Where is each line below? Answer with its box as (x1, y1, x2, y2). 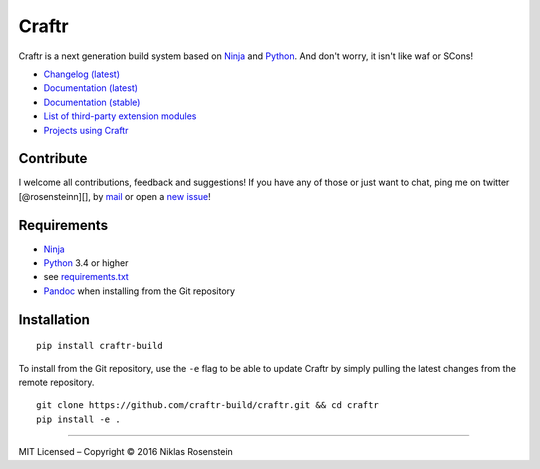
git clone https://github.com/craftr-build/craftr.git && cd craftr (36, 400, 379, 411)
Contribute (18, 150, 88, 167)
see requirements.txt (43, 271, 129, 283)
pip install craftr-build (36, 340, 164, 352)
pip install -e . (36, 413, 121, 425)
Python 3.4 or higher (43, 257, 129, 269)
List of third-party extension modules (43, 110, 197, 122)
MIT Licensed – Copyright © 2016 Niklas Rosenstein (18, 446, 234, 458)
